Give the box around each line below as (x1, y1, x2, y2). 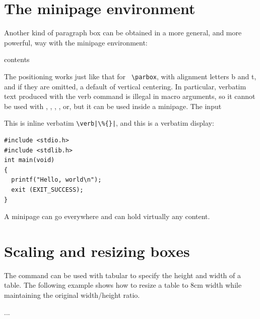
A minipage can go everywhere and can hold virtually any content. (4, 211, 210, 222)
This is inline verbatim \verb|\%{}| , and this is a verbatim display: (4, 118, 214, 128)
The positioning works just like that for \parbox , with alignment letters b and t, (4, 71, 256, 81)
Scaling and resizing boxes (4, 240, 190, 261)
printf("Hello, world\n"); (11, 176, 102, 184)
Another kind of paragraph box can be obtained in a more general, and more (4, 27, 242, 38)
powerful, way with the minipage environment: (4, 37, 148, 47)
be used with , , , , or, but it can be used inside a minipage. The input (4, 100, 222, 111)
